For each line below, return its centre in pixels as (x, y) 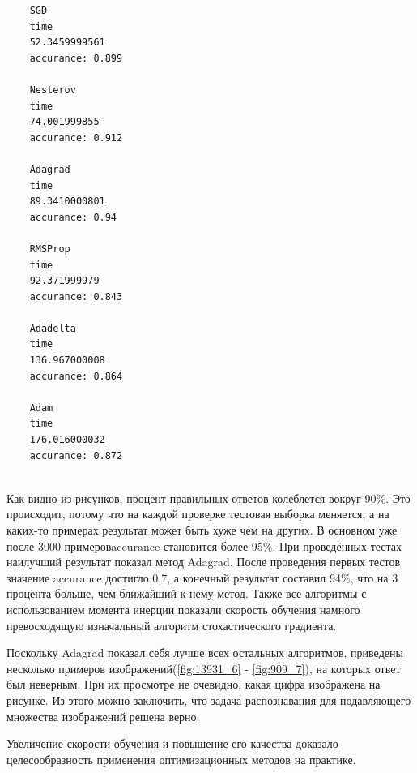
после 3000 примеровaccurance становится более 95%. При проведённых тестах (204, 545)
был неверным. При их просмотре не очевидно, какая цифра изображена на (194, 684)
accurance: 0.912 (76, 137)
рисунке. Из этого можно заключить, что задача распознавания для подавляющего (209, 700)
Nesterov (53, 90)
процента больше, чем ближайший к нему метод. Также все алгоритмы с (187, 593)
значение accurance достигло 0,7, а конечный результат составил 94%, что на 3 (202, 577)
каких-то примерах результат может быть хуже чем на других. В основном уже (202, 530)
